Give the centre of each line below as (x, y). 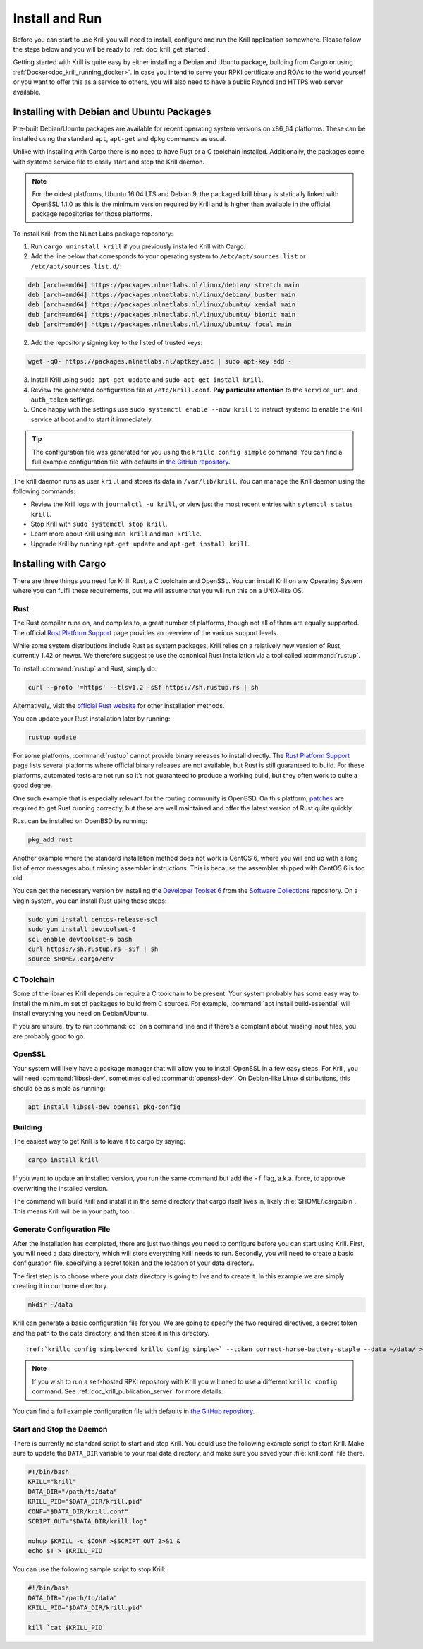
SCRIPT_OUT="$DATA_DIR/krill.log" (87, 1521)
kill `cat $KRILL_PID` (67, 1627)
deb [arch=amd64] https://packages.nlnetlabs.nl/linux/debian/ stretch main (164, 285)
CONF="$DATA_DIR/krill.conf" (78, 1511)
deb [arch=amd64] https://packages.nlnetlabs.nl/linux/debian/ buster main (162, 295)
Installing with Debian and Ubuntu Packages (112, 112)
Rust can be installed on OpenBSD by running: (80, 821)
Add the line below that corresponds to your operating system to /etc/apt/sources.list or (168, 256)
